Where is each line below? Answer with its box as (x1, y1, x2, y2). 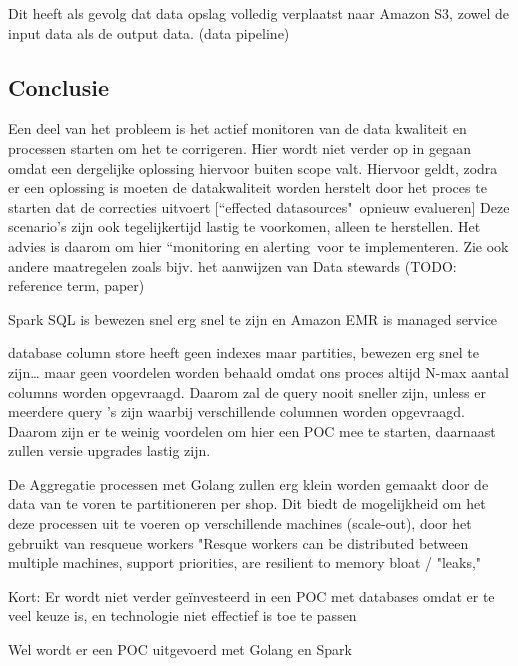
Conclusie (8, 71, 110, 102)
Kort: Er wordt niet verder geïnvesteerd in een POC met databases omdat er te (8, 585, 495, 606)
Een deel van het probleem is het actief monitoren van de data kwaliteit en (8, 118, 467, 139)
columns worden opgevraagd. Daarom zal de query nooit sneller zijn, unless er (8, 381, 486, 402)
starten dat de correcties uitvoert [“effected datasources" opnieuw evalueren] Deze (8, 196, 510, 217)
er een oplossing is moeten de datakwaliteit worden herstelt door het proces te (8, 177, 487, 198)
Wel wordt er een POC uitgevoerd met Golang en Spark (8, 639, 352, 660)
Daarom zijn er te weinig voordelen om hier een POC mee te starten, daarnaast (8, 420, 496, 441)
